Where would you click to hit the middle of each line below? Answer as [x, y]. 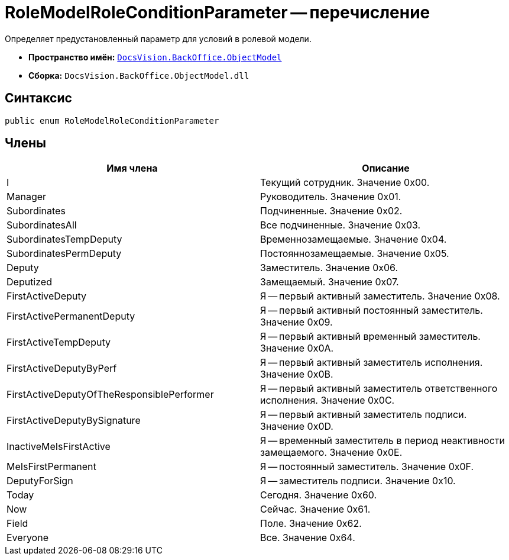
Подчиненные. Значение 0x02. [331, 211]
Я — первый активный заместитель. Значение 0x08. [380, 296]
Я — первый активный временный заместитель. [370, 337]
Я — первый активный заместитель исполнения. [372, 363]
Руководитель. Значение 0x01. [331, 197]
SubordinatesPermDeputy [64, 254]
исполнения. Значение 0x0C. [328, 400]
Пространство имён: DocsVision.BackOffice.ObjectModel [155, 57]
